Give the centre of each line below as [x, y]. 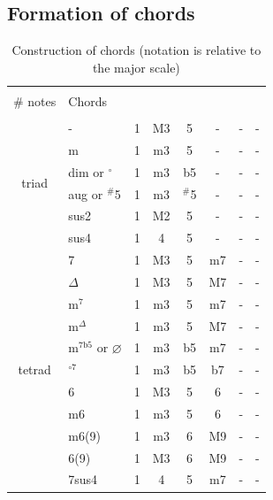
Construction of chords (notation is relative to [136, 50]
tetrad [34, 369]
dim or [86, 171]
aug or [86, 193]
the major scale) [136, 67]
